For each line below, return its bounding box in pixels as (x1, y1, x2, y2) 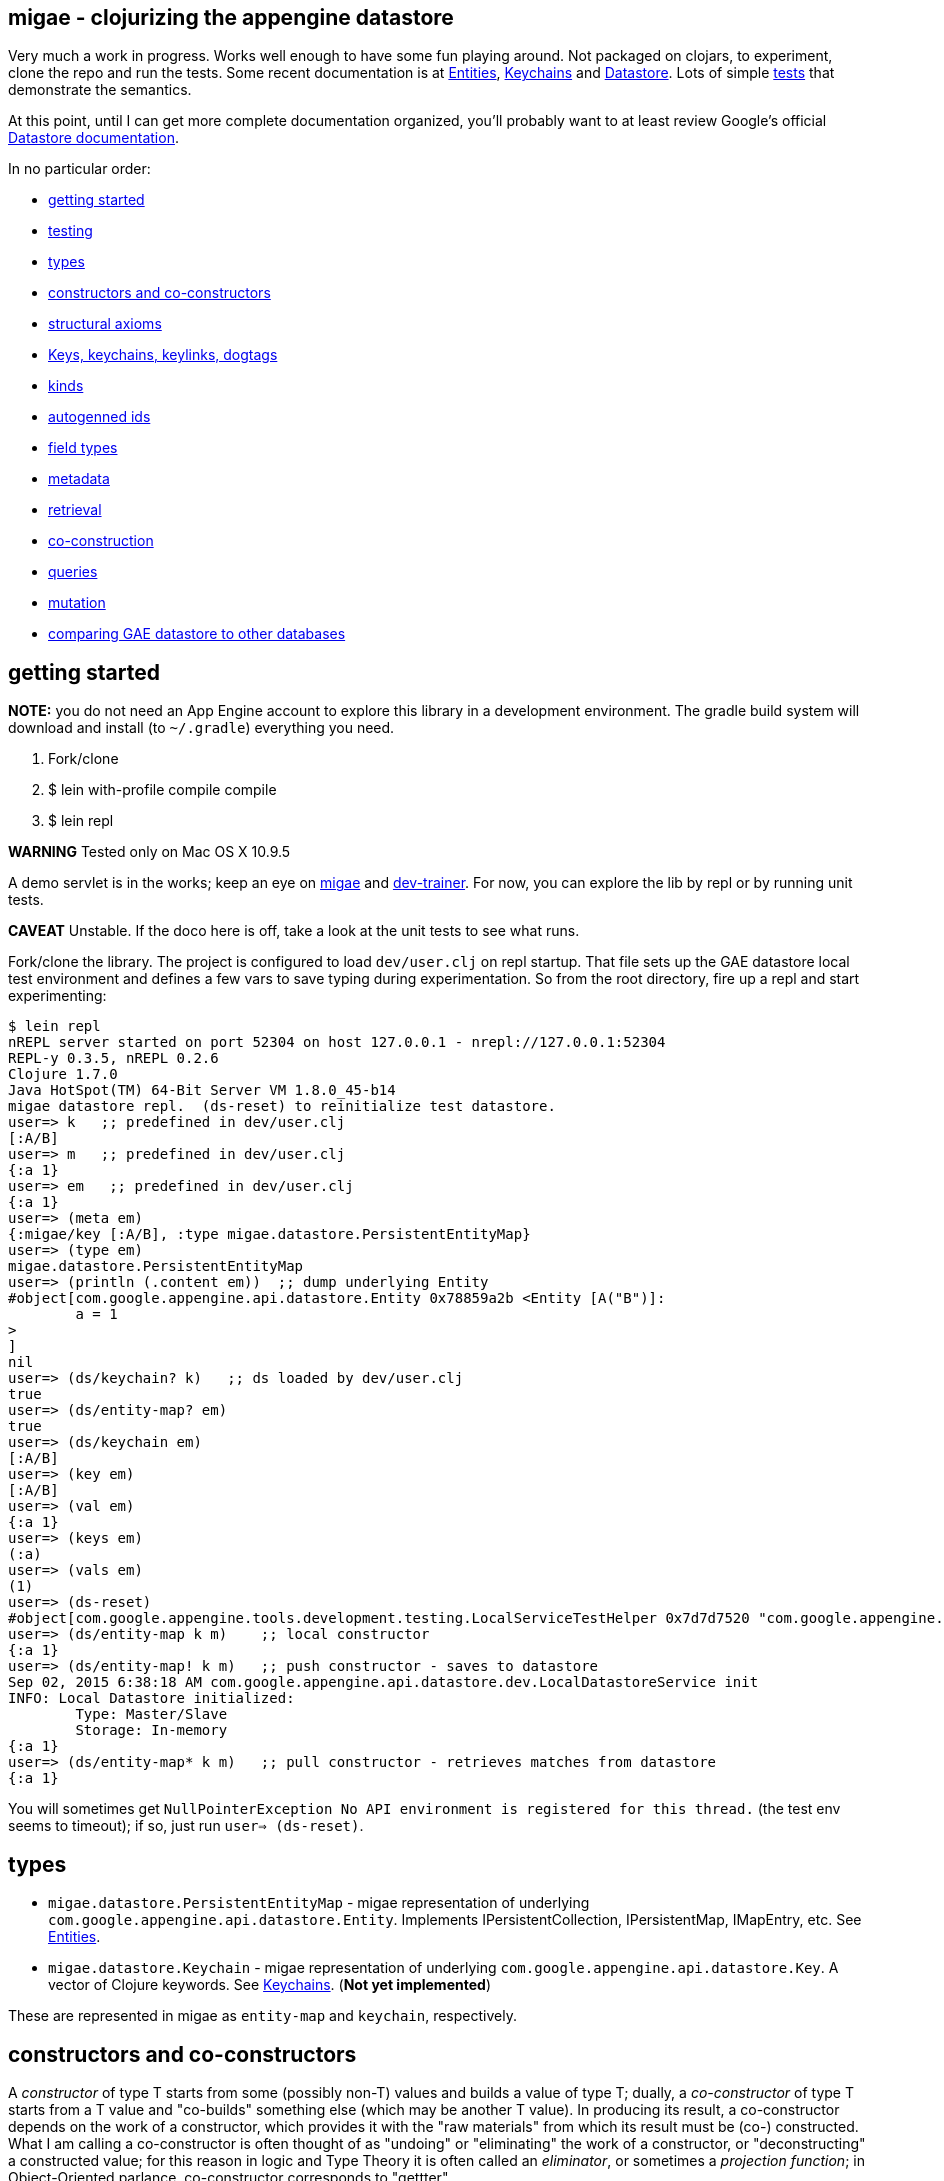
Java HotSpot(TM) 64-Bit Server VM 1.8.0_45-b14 (8, 1082, 396, 1099)
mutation (48, 594, 106, 612)
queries (48, 563, 98, 581)
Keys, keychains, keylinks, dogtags (48, 346, 278, 364)
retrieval (48, 501, 102, 519)
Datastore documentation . (8, 129, 179, 147)
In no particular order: (8, 160, 151, 178)
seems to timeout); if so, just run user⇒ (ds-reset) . (8, 1817, 364, 1835)
